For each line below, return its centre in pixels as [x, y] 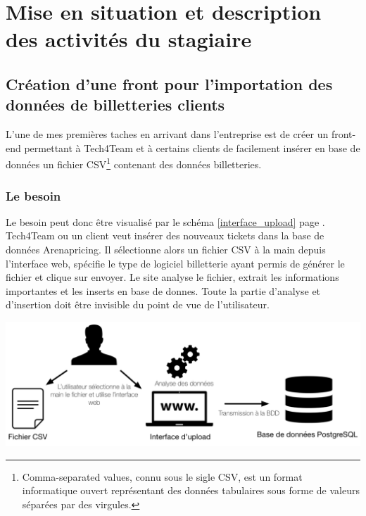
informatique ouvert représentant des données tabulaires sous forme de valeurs [191, 490]
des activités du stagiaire [129, 39]
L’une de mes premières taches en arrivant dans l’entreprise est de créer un [167, 134]
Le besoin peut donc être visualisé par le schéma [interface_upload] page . [165, 221]
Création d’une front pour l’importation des [169, 83]
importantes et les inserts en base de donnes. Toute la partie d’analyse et [163, 290]
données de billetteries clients [115, 105]
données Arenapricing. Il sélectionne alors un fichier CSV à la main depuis [166, 249]
